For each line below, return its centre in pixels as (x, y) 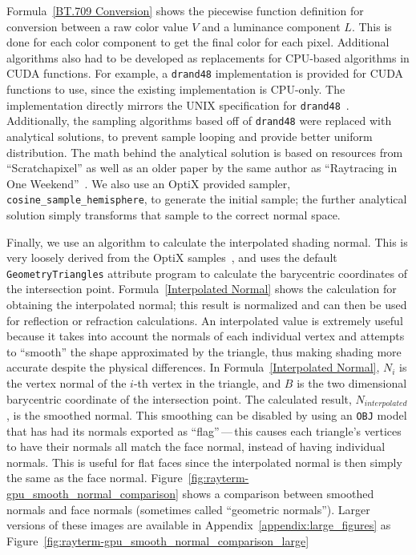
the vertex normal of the (67, 382)
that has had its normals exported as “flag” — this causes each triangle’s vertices (204, 430)
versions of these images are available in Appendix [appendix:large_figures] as (199, 525)
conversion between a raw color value (97, 26)
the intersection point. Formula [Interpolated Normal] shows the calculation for (202, 289)
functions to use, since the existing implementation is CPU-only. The (176, 89)
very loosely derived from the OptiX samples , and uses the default (172, 257)
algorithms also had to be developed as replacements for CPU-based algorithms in (208, 57)
